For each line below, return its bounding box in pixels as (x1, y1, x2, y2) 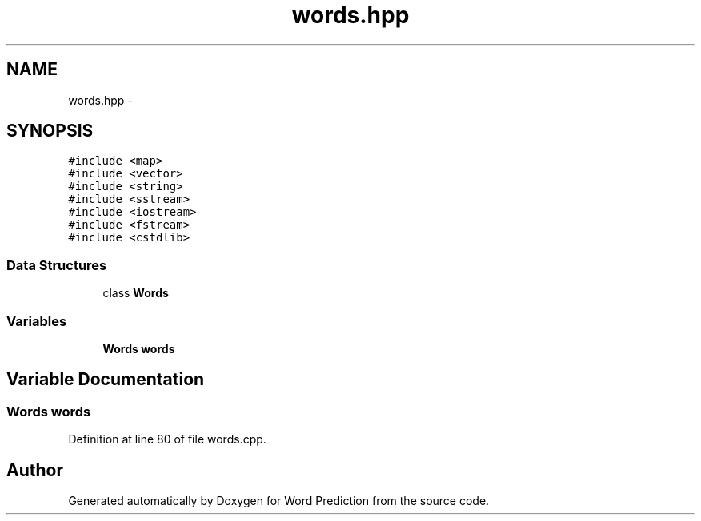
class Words (102, 286, 169, 300)
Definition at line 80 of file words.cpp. (68, 432, 266, 447)
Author (6, 459, 63, 480)
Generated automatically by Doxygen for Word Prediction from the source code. (68, 494, 490, 507)
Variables (6, 312, 67, 329)
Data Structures (6, 257, 107, 273)
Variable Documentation (6, 369, 205, 390)
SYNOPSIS (6, 121, 94, 141)
